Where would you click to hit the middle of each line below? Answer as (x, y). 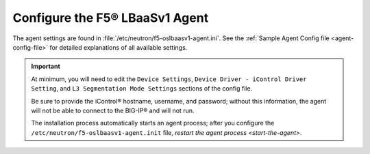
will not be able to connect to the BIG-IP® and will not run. (113, 110)
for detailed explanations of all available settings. (119, 47)
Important (46, 66)
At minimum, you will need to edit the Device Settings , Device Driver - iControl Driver (169, 79)
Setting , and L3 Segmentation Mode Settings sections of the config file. (142, 89)
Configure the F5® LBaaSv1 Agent (111, 18)
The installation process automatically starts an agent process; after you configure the (153, 123)
